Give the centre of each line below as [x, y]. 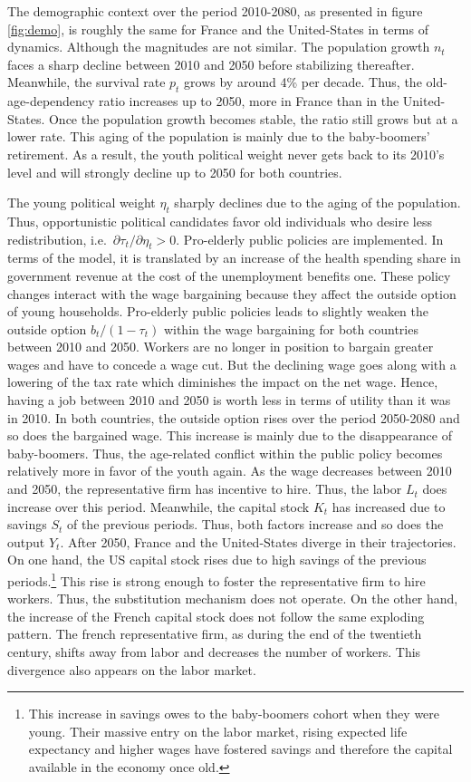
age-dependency [51, 101]
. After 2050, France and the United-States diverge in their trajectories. [258, 541]
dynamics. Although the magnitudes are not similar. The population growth [219, 47]
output [26, 541]
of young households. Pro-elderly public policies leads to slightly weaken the [218, 311]
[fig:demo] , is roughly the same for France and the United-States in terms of [218, 29]
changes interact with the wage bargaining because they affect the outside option [232, 293]
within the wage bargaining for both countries [291, 328]
